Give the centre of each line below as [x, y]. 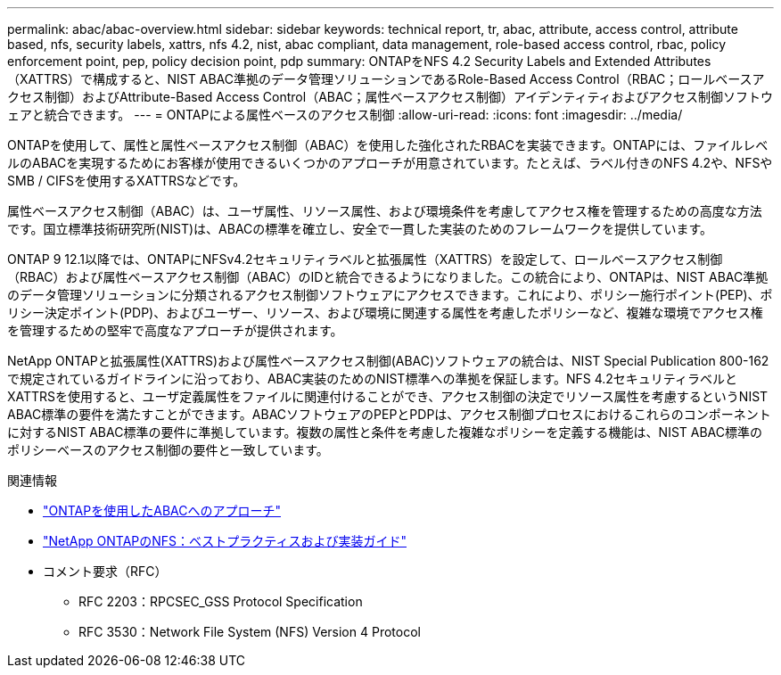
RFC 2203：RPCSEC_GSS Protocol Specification [221, 601]
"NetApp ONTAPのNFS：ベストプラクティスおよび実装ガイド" [225, 541]
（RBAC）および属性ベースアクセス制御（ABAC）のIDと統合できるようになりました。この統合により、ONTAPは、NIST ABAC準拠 [388, 277]
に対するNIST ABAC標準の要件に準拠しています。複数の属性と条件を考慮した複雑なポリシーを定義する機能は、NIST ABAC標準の [385, 432]
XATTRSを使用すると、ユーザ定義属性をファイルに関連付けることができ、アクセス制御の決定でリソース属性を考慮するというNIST [388, 396]
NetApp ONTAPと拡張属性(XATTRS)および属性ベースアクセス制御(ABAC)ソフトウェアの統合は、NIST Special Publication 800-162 [388, 361]
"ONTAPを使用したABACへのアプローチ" [162, 510]
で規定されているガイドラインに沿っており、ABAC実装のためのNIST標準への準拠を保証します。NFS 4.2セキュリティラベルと [373, 379]
